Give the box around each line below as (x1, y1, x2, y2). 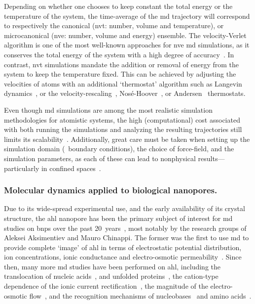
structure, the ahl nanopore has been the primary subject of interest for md (4, 213, 233, 223)
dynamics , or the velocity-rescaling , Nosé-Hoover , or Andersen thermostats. (4, 88, 246, 98)
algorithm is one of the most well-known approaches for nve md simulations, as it (4, 40, 250, 50)
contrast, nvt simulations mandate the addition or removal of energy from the (4, 59, 239, 69)
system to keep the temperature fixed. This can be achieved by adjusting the (4, 69, 236, 79)
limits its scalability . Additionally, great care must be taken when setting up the (4, 133, 250, 144)
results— (198, 153, 225, 163)
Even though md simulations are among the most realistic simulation (4, 104, 213, 115)
